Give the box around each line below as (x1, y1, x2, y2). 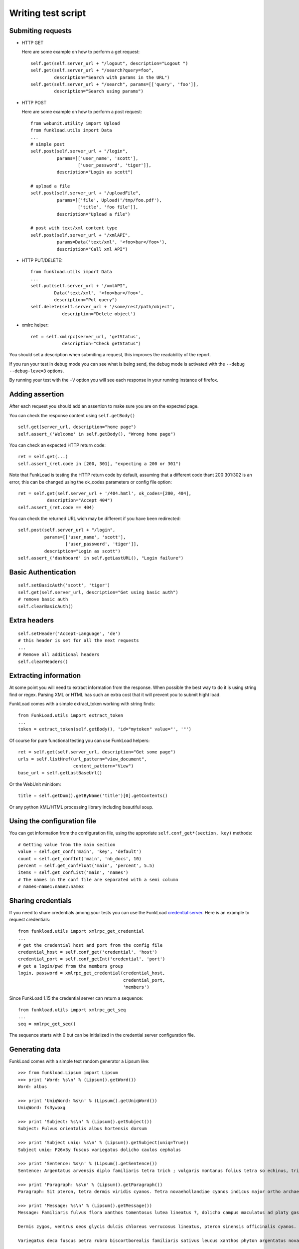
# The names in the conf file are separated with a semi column (18, 877, 179, 882)
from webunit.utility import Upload (30, 120, 120, 126)
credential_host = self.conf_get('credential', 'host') (18, 949, 157, 955)
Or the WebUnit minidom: (9, 781, 61, 787)
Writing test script (9, 7, 86, 18)
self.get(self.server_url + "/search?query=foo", (30, 67, 154, 73)
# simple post (30, 141, 65, 147)
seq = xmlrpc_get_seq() (18, 1021, 76, 1027)
